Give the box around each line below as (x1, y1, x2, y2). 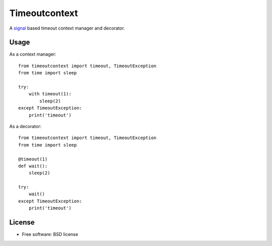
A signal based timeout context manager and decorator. (9, 25, 125, 31)
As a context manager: (9, 51, 56, 57)
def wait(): (18, 163, 48, 169)
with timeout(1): (28, 91, 72, 97)
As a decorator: (9, 123, 42, 129)
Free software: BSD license (22, 231, 78, 237)
